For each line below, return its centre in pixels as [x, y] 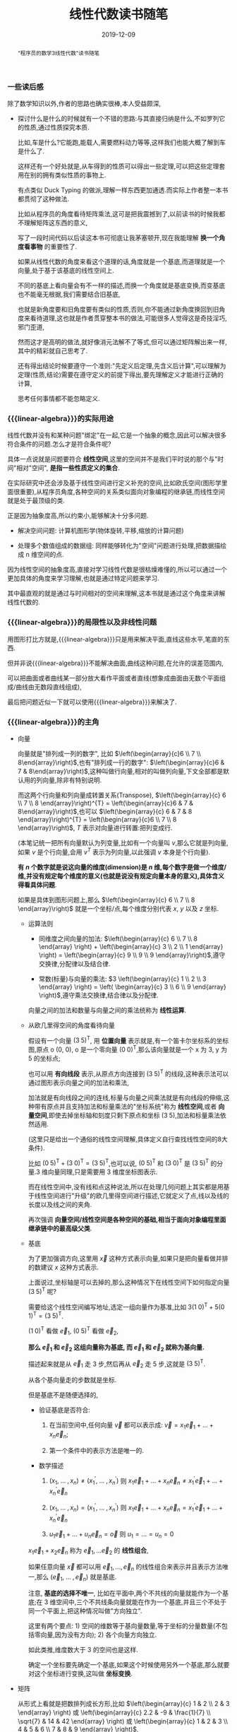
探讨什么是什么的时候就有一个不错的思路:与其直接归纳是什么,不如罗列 [118, 119]
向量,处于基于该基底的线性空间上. [66, 271]
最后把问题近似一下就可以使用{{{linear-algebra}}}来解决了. [92, 702]
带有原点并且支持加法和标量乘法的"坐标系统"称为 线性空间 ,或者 [126, 1106]
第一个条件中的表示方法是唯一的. [97, 1450]
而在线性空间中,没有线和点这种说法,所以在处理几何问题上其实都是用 [126, 1187]
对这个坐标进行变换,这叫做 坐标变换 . [80, 1673]
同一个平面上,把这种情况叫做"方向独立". [85, 1610]
